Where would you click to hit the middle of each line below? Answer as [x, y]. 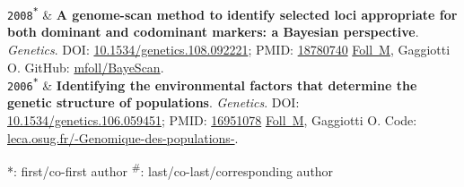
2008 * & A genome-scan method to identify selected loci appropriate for [232, 14]
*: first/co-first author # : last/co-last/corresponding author [171, 170]
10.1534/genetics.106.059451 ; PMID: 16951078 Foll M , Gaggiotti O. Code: [212, 120]
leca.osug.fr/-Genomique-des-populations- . [123, 137]
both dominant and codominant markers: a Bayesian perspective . [213, 32]
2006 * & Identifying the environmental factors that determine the [212, 85]
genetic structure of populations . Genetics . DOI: [153, 102]
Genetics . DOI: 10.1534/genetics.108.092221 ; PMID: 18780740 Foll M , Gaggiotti [229, 49]
